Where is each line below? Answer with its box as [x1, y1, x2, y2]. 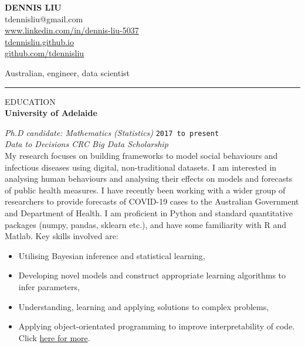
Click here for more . [18, 331, 90, 343]
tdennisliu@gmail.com [5, 12, 83, 25]
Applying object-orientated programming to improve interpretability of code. [18, 320, 295, 332]
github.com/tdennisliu [5, 47, 84, 59]
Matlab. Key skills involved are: [5, 230, 118, 242]
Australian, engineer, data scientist [5, 66, 130, 79]
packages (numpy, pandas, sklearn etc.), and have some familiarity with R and [5, 218, 287, 230]
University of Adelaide [5, 107, 97, 119]
